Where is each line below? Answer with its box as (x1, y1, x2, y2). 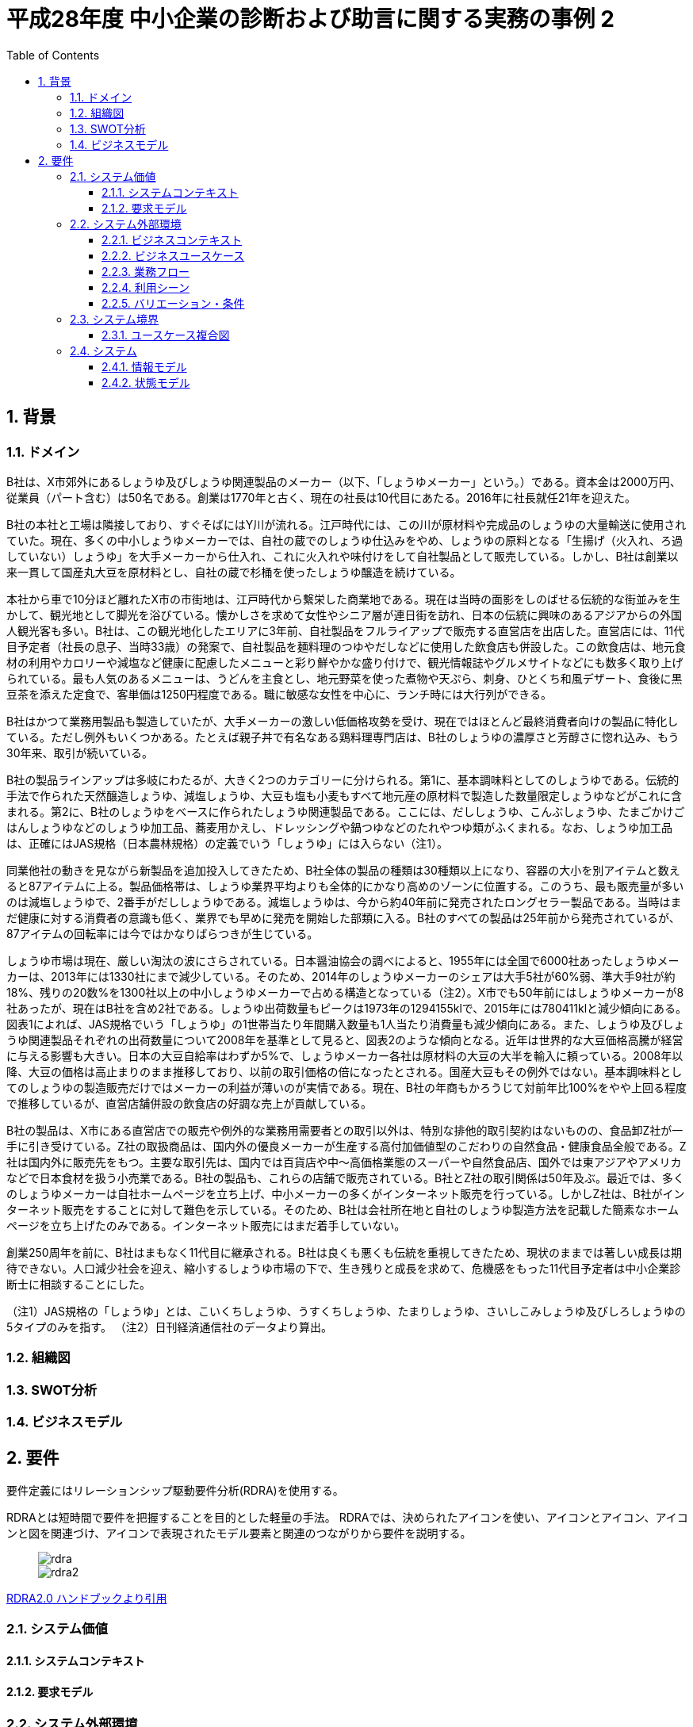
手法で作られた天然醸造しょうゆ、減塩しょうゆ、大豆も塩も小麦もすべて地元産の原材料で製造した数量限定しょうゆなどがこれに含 (6, 788, 682, 802)
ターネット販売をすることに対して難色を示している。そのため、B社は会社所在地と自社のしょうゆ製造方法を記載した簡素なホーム (6, 1202, 679, 1216)
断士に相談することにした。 (6, 1277, 151, 1291)
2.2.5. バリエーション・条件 (101, 296, 245, 310)
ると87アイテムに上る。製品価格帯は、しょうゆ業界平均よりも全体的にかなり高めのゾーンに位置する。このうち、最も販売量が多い (6, 879, 684, 893)
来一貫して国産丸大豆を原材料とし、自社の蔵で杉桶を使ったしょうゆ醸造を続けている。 (6, 565, 461, 579)
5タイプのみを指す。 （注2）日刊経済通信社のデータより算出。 (6, 1319, 333, 1334)
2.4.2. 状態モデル (101, 375, 190, 389)
